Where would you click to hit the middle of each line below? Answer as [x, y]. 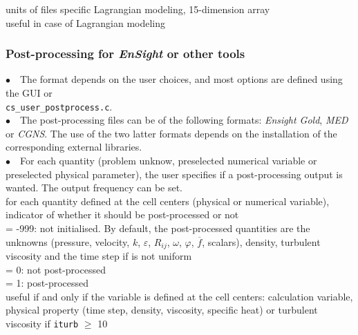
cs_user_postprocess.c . [59, 106]
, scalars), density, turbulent [261, 241]
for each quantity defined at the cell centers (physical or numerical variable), [168, 201]
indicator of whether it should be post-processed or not [122, 214]
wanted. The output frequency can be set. [94, 188]
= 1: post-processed [47, 283]
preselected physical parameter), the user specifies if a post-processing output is [174, 174]
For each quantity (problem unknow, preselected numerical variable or [169, 161]
